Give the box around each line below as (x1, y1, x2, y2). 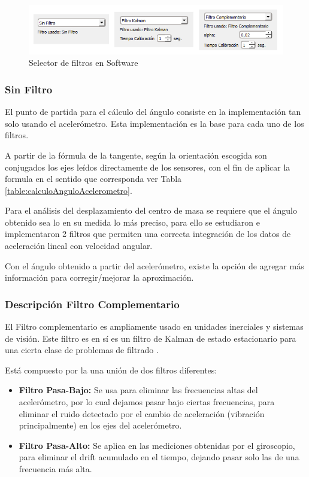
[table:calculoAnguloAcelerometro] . (5, 184, 132, 196)
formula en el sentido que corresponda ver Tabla (5, 172, 182, 185)
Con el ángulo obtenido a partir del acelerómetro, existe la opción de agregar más (5, 259, 304, 272)
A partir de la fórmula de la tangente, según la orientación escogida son (5, 148, 267, 161)
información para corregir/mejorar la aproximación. (5, 271, 194, 284)
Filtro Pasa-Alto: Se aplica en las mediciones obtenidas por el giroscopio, (19, 439, 295, 451)
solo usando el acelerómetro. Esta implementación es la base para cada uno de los (5, 117, 304, 129)
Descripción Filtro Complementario (5, 296, 180, 311)
